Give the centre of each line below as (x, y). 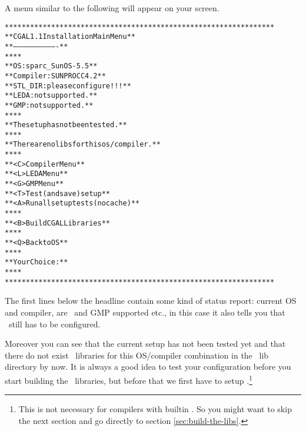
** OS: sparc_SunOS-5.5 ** (51, 66)
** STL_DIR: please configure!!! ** (68, 86)
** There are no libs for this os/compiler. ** (83, 145)
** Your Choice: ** (36, 262)
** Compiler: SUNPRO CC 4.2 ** (55, 76)
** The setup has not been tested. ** (66, 125)
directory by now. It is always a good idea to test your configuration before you (148, 367)
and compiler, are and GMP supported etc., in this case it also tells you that (145, 312)
